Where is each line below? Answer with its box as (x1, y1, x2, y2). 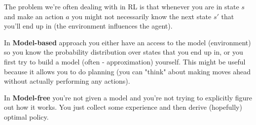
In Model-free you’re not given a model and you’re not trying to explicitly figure (4, 92, 253, 102)
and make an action (4, 11, 64, 21)
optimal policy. (4, 111, 49, 122)
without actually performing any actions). (4, 76, 130, 86)
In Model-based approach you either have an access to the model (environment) (4, 37, 251, 47)
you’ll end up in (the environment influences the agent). (4, 21, 173, 31)
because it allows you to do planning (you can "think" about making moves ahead (4, 66, 251, 76)
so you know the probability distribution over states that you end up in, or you (4, 47, 243, 57)
